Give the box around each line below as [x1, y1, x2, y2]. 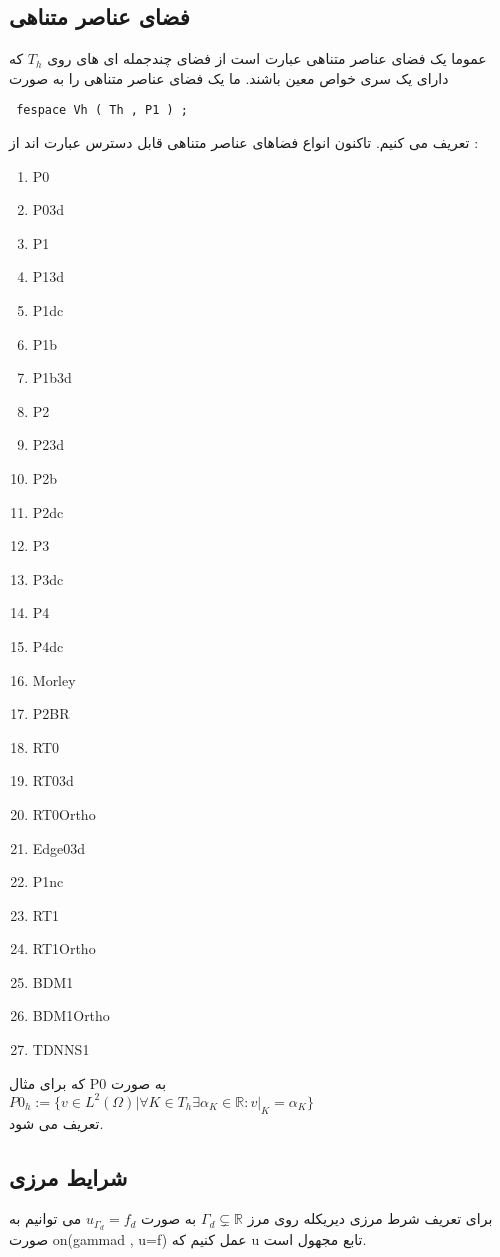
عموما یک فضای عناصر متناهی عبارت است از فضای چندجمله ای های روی [47, 48, 487, 69]
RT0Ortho [32, 803, 96, 824]
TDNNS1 [32, 1039, 90, 1060]
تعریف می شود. [9, 1112, 104, 1133]
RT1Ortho [32, 938, 96, 959]
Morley [32, 669, 76, 690]
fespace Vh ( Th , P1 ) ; [16, 103, 188, 118]
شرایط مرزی [9, 1161, 128, 1192]
